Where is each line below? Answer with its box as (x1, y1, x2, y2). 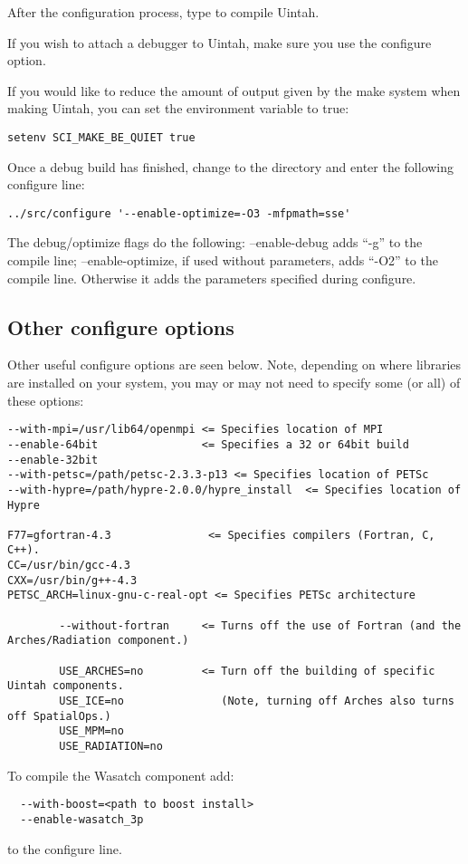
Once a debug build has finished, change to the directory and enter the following (7, 157, 454, 176)
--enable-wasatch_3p (20, 812, 144, 826)
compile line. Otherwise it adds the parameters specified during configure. (7, 268, 416, 287)
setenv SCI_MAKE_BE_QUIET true (7, 130, 196, 144)
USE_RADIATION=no (59, 740, 163, 754)
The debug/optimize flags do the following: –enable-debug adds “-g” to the (7, 233, 423, 252)
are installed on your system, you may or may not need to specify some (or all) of (7, 373, 461, 392)
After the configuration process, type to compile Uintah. (7, 3, 320, 21)
